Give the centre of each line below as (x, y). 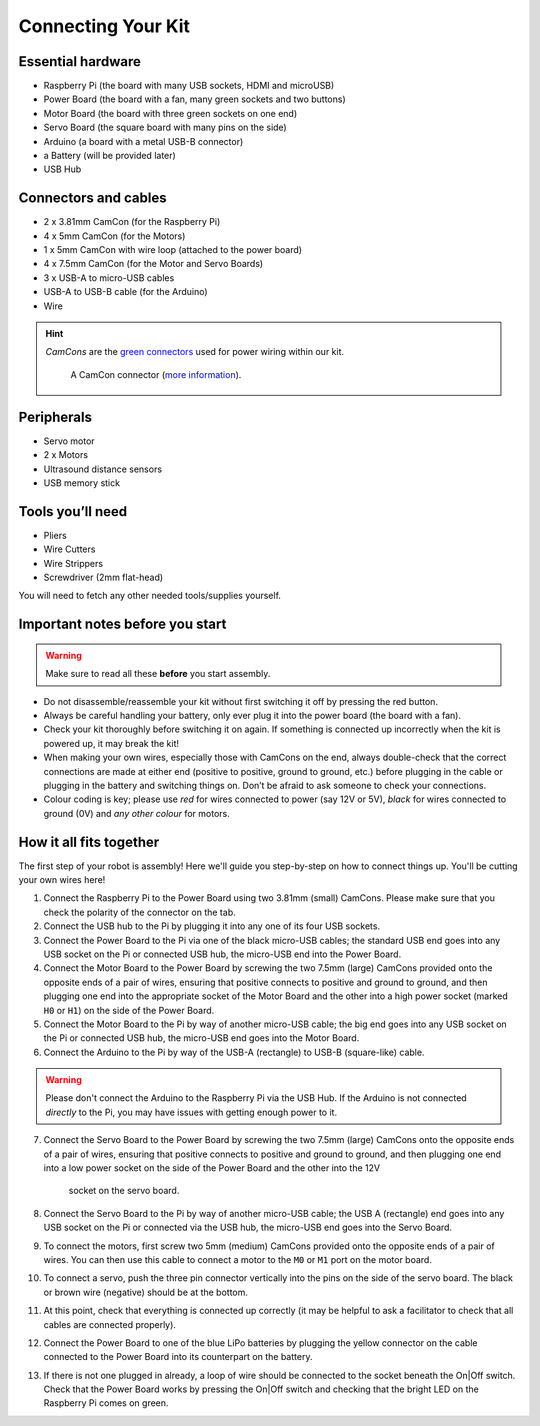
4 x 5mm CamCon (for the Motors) (114, 236)
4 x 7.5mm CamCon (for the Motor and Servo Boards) (153, 264)
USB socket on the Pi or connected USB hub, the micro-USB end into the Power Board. (222, 954)
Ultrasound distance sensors (103, 469)
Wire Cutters (69, 549)
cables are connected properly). (110, 1324)
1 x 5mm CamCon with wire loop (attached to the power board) (173, 250)
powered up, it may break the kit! (111, 743)
